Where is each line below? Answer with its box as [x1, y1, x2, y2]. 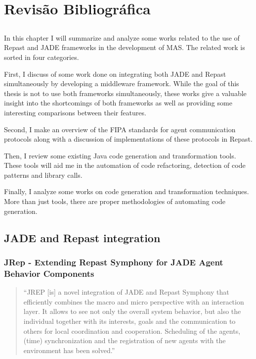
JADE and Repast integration [4, 230, 161, 245]
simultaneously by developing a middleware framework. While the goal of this [4, 78, 239, 89]
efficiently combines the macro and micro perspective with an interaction [23, 296, 244, 307]
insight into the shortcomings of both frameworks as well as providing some [4, 98, 232, 108]
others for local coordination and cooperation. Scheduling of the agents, [23, 325, 241, 336]
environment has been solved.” [23, 345, 115, 355]
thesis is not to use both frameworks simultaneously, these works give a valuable [4, 88, 247, 98]
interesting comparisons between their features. [4, 107, 146, 117]
